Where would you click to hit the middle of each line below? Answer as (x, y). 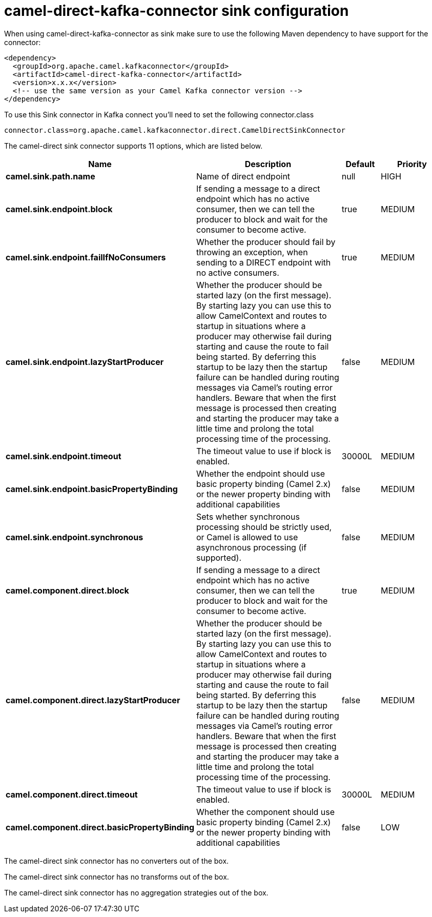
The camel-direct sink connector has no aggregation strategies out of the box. (136, 892)
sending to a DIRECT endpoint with (264, 262)
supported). (219, 557)
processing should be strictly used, (264, 527)
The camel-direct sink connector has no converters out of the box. (117, 861)
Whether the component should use (266, 812)
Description (268, 164)
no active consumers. (238, 272)
